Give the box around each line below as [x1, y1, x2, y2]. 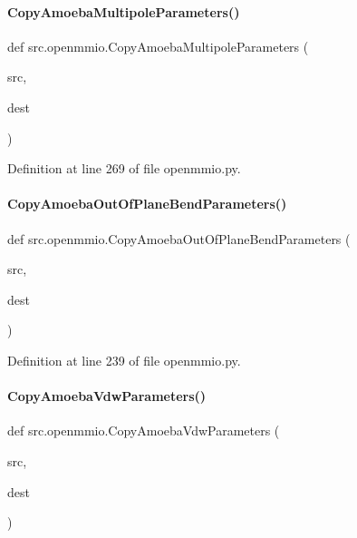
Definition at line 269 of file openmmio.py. [7, 159, 241, 178]
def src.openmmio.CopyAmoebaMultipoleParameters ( [7, 36, 309, 55]
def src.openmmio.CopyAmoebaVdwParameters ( [7, 421, 280, 440]
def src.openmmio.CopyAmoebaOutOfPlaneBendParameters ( [7, 229, 351, 248]
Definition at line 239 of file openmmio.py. [7, 350, 241, 369]
